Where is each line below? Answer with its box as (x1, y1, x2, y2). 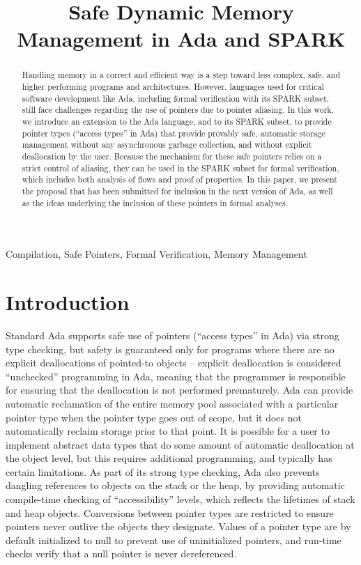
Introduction (6, 288, 130, 316)
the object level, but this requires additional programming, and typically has (6, 451, 332, 465)
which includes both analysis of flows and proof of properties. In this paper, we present (22, 173, 337, 185)
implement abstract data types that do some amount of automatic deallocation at (6, 437, 355, 451)
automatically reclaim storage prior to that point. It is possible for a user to (6, 424, 330, 438)
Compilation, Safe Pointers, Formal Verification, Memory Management (6, 247, 307, 261)
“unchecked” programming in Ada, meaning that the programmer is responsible (6, 369, 346, 383)
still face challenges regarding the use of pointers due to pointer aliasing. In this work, (22, 104, 334, 116)
